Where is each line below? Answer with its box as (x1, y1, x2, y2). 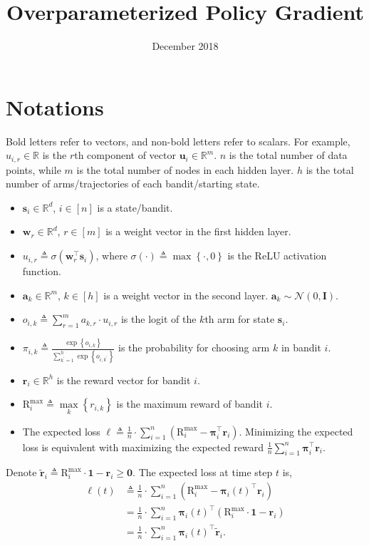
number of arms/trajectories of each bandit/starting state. (6, 176, 260, 191)
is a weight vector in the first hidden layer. (105, 224, 291, 239)
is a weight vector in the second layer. (103, 287, 269, 302)
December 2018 (152, 38, 219, 53)
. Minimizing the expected (239, 423, 353, 438)
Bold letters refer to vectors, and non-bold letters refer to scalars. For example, (6, 133, 350, 148)
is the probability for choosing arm (118, 340, 270, 355)
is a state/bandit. (97, 200, 173, 215)
